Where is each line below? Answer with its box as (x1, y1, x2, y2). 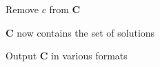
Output (6, 48, 37, 63)
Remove (6, 2, 39, 16)
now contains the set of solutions (17, 25, 155, 39)
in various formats (51, 48, 128, 63)
